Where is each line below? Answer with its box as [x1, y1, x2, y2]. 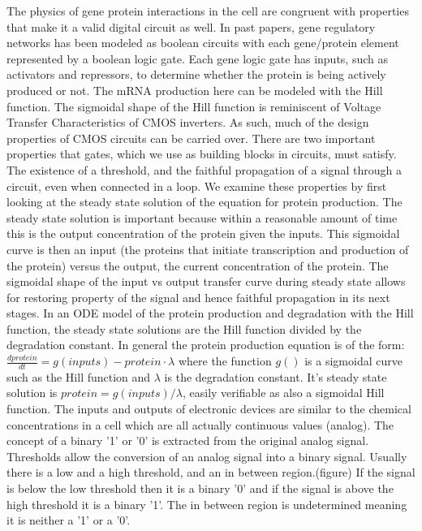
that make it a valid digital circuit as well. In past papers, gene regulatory [6, 18, 376, 35]
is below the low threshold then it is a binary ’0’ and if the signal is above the [6, 480, 394, 497]
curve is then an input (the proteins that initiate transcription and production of [6, 240, 409, 257]
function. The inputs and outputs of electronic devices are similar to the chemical [6, 400, 411, 417]
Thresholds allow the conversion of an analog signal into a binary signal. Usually [6, 447, 407, 464]
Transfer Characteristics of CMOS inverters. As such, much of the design [6, 114, 369, 131]
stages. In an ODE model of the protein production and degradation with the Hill [6, 304, 414, 322]
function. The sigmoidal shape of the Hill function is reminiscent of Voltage [6, 97, 381, 114]
